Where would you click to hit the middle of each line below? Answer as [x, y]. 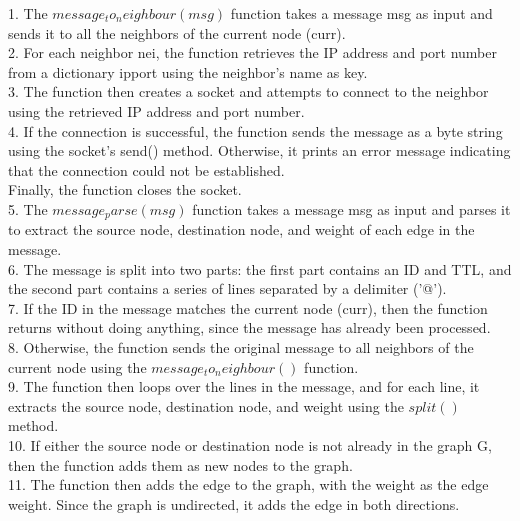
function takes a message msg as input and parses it [351, 208]
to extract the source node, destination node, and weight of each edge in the [241, 229]
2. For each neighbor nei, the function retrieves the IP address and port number [252, 52]
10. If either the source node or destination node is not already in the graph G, [250, 444]
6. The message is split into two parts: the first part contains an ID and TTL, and [260, 268]
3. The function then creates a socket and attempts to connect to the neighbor [248, 91]
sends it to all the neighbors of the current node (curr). [177, 32]
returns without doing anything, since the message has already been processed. [249, 327]
